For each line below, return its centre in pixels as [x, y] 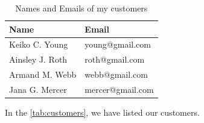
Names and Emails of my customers [81, 8]
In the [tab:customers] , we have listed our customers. [102, 112]
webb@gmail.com [116, 74]
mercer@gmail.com [119, 89]
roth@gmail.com [115, 59]
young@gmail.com [118, 44]
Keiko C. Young [39, 44]
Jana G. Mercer [38, 89]
